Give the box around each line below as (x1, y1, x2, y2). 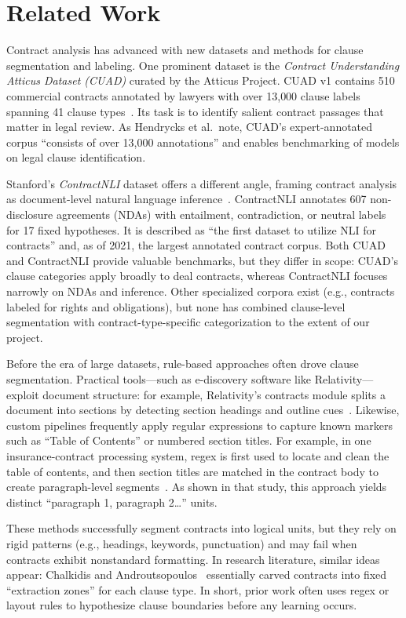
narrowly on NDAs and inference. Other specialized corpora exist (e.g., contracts (6, 283, 395, 300)
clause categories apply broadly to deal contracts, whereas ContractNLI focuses (6, 267, 388, 284)
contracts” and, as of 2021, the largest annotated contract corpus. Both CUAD (6, 237, 386, 253)
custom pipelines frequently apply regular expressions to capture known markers (6, 416, 393, 433)
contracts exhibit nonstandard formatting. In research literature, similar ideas (6, 551, 380, 567)
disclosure (6, 206, 53, 223)
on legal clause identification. (6, 149, 146, 165)
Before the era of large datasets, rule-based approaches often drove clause (6, 355, 359, 372)
